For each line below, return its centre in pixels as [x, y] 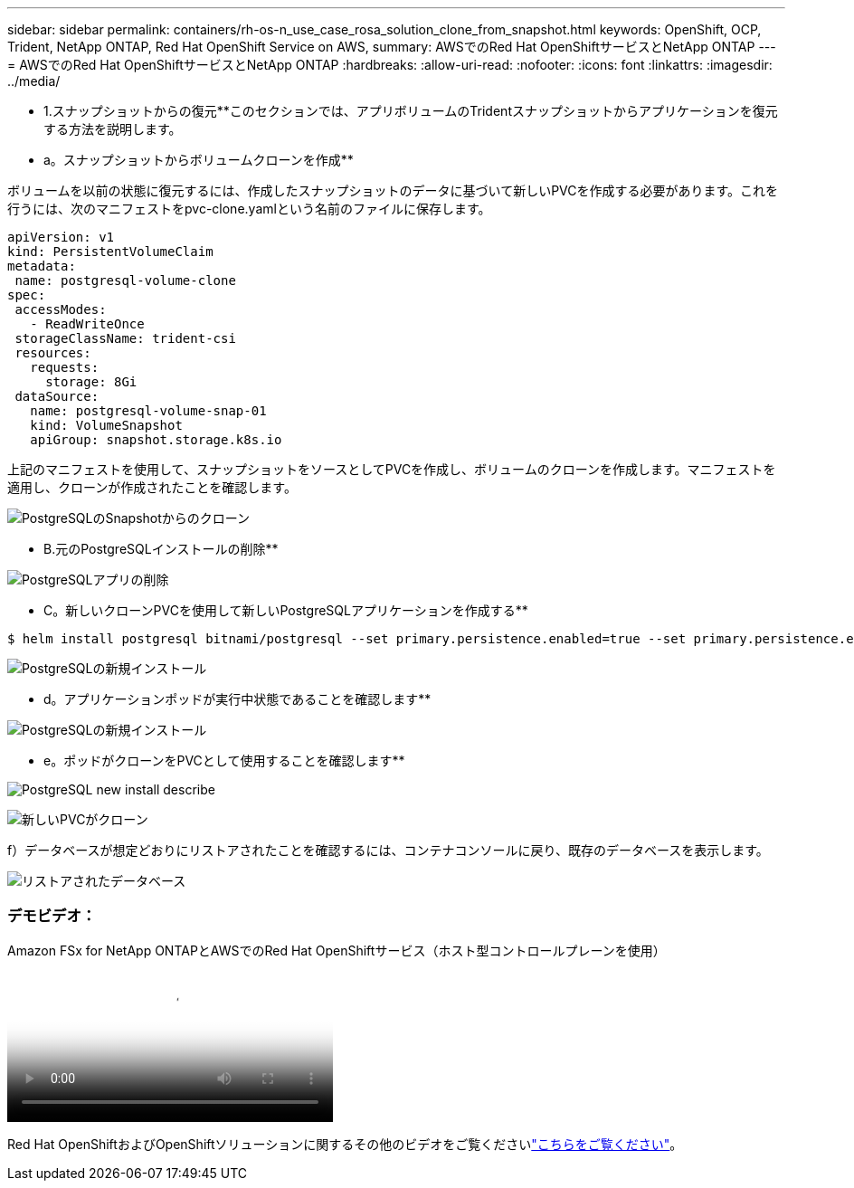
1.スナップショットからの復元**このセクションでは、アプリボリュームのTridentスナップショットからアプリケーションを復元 [411, 111]
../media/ [34, 81]
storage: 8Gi [91, 382]
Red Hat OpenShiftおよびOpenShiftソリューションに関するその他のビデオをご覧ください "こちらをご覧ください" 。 [345, 1144]
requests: [65, 367]
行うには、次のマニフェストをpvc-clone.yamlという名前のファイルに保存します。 [249, 209]
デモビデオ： [52, 916]
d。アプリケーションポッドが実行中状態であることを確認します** [237, 699]
